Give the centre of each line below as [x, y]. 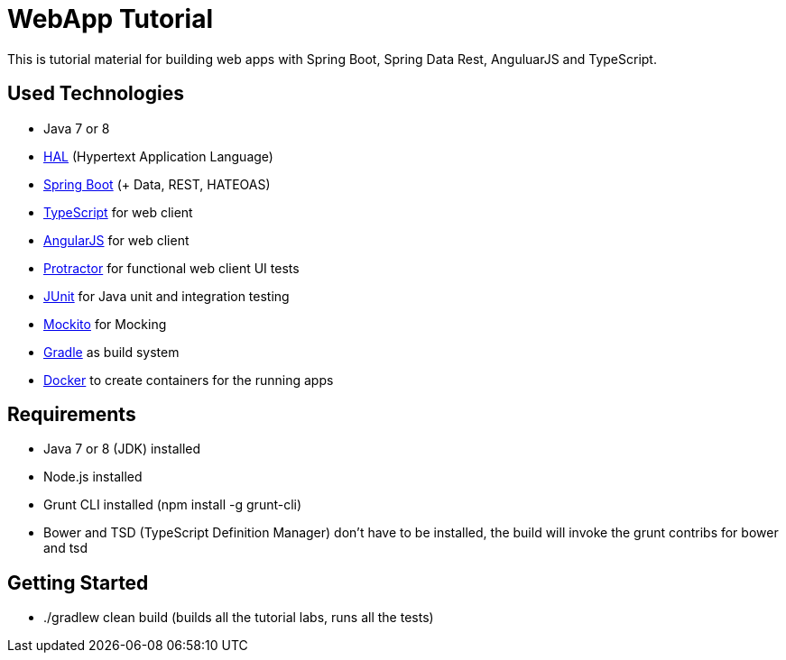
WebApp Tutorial [111, 19]
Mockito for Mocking [105, 324]
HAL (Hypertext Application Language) [158, 156]
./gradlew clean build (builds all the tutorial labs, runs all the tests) [239, 618]
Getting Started [78, 582]
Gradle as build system [111, 352]
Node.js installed [93, 477]
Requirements [72, 415]
